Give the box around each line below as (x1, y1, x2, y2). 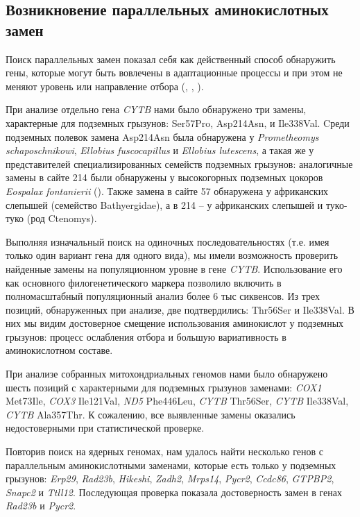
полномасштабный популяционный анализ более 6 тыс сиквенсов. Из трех (6, 289, 320, 303)
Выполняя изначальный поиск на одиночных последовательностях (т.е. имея (6, 234, 329, 248)
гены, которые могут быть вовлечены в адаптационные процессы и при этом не (6, 65, 343, 80)
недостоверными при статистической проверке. (6, 421, 205, 435)
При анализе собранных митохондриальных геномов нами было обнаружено (6, 366, 328, 381)
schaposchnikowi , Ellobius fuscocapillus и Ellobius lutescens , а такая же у (6, 143, 314, 158)
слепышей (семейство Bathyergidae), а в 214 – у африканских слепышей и (6, 197, 323, 212)
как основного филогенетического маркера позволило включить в (6, 275, 282, 289)
